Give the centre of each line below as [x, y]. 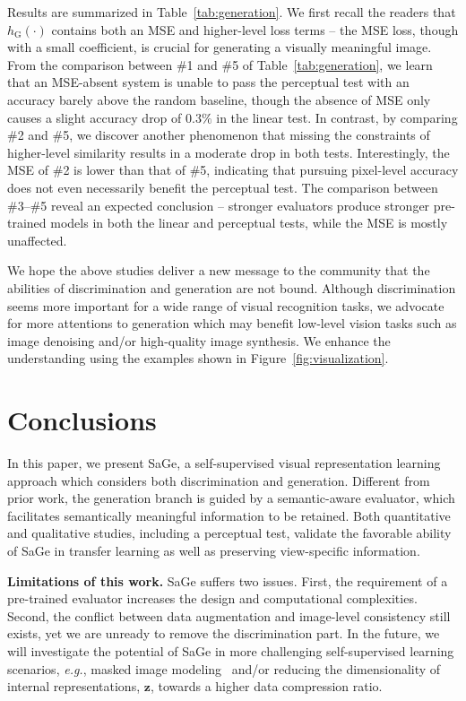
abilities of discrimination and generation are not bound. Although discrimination [232, 287]
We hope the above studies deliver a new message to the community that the [219, 270]
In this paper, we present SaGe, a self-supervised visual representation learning [224, 463]
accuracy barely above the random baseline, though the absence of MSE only [219, 99]
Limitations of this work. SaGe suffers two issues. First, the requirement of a [228, 580]
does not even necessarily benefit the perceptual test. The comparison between [223, 187]
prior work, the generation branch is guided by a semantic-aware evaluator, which [231, 498]
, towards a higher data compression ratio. [266, 686]
